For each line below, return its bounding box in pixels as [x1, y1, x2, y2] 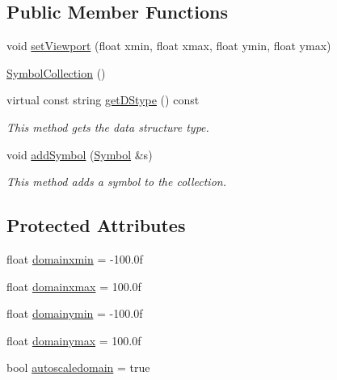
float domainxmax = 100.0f [6, 277, 141, 294]
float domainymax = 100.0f [6, 331, 141, 348]
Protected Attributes [6, 213, 186, 238]
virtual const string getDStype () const [6, 91, 200, 108]
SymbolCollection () [6, 64, 106, 81]
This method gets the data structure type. [6, 118, 209, 135]
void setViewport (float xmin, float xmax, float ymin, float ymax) [6, 37, 331, 54]
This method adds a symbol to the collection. [6, 173, 226, 190]
